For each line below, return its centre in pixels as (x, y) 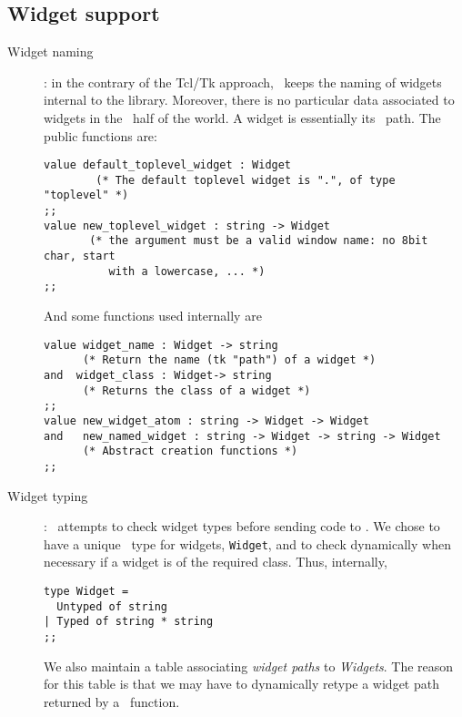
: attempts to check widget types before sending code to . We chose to (242, 526)
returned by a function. (112, 701)
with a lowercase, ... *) (187, 271)
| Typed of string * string (129, 622)
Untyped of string (112, 606)
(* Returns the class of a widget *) (196, 390)
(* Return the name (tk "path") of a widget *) (229, 360)
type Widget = (86, 592)
